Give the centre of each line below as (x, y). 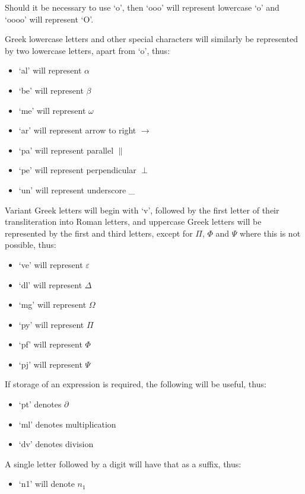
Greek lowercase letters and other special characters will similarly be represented (151, 39)
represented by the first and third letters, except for (99, 233)
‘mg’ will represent (53, 305)
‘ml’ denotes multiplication (67, 424)
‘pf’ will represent (50, 344)
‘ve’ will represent (51, 264)
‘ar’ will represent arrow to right (77, 130)
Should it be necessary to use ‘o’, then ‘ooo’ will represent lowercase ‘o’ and (142, 7)
